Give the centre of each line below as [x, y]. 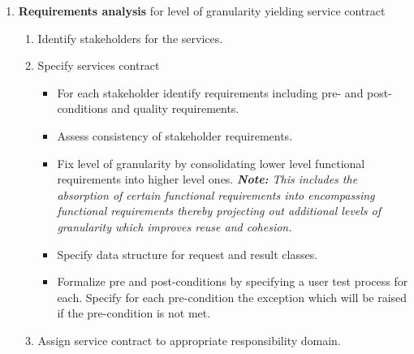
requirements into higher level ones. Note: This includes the [207, 179]
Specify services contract [99, 65]
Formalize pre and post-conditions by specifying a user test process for [233, 281]
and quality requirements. [175, 108]
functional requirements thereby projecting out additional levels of [219, 211]
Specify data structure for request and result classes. [188, 254]
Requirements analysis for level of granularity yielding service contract [202, 11]
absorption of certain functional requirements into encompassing [216, 194]
